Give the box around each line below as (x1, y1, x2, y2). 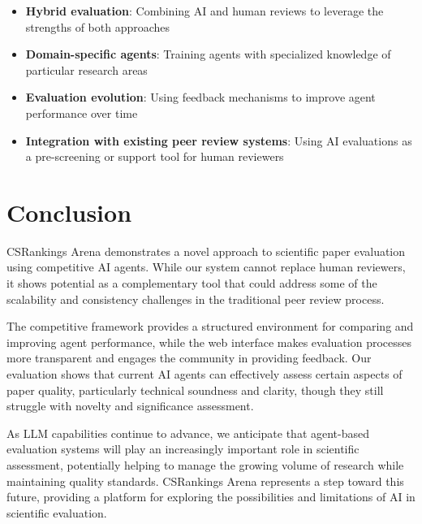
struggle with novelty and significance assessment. (6, 397, 254, 414)
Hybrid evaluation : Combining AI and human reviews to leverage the (25, 2, 384, 19)
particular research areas (25, 61, 148, 78)
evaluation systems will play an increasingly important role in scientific (6, 440, 360, 457)
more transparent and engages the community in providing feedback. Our (6, 349, 372, 366)
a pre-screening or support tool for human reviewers (25, 148, 284, 165)
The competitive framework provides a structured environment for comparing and (6, 318, 414, 335)
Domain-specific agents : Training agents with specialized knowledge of (25, 45, 391, 63)
